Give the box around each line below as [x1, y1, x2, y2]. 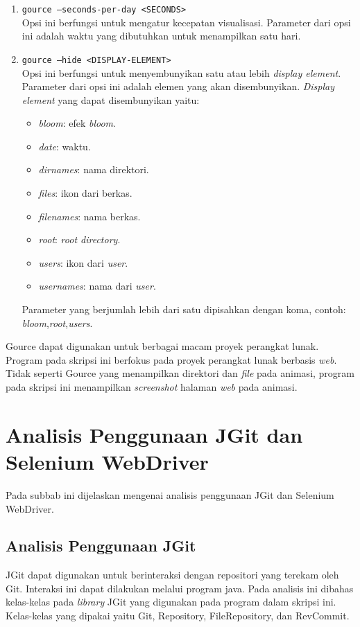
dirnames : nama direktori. [38, 162, 149, 177]
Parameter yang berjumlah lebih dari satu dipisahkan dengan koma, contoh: [22, 302, 346, 317]
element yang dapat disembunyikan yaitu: [22, 92, 200, 107]
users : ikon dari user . [38, 255, 128, 270]
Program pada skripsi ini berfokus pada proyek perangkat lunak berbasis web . [6, 352, 337, 367]
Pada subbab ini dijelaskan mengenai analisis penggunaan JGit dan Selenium [6, 487, 334, 502]
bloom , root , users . [22, 315, 93, 330]
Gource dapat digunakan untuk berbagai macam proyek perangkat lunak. [6, 339, 319, 353]
